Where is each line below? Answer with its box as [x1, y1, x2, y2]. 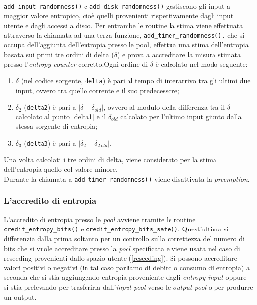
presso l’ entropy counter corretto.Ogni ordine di [4, 59, 148, 69]
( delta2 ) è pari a [24, 102, 76, 112]
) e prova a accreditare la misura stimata [117, 49, 241, 59]
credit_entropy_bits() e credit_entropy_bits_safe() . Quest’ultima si [4, 224, 229, 234]
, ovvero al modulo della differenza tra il [103, 102, 225, 112]
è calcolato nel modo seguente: [155, 59, 248, 69]
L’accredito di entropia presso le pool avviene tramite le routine [4, 214, 196, 224]
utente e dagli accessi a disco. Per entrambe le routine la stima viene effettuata [4, 20, 243, 30]
